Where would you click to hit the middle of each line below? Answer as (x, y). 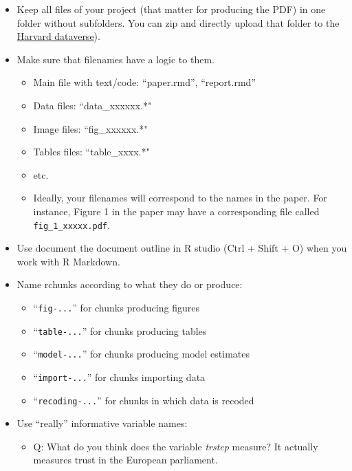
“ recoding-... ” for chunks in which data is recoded (144, 400)
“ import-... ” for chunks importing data (119, 376)
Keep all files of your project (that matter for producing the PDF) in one (171, 9)
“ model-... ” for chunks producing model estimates (142, 354)
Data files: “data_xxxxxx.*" (92, 105)
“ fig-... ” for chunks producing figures (116, 307)
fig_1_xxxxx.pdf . (71, 224)
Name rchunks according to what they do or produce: (130, 284)
